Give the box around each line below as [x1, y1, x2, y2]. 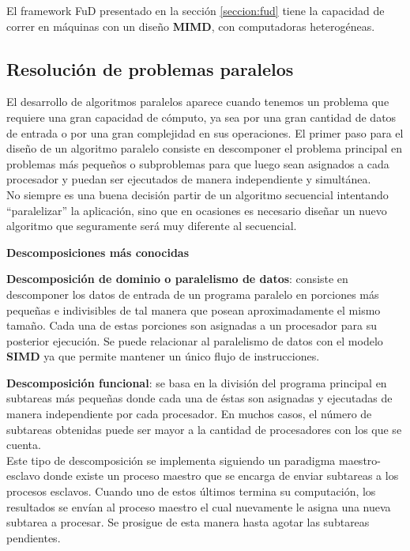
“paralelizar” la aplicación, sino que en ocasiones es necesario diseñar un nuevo [6, 202, 387, 218]
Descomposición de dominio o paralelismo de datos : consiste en [6, 270, 348, 287]
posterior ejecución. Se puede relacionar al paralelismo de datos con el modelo [6, 332, 383, 349]
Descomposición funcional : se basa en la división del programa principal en [6, 374, 387, 391]
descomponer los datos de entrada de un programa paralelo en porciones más [6, 285, 379, 302]
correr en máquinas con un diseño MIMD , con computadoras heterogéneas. [6, 17, 375, 34]
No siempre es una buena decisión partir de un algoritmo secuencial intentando [6, 186, 389, 202]
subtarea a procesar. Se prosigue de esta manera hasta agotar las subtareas [6, 514, 370, 530]
